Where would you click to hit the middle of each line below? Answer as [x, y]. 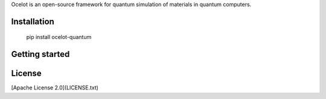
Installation [33, 21]
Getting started [40, 54]
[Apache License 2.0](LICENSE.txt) [55, 88]
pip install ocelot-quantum [59, 37]
